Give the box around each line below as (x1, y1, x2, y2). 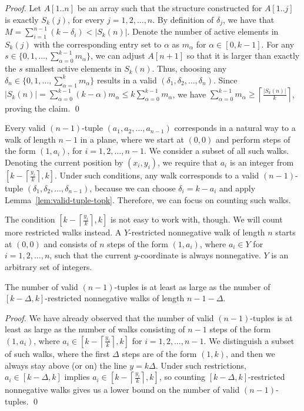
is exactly (5, 13, 39, 25)
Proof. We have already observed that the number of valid (5, 311, 214, 324)
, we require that (158, 156, 218, 168)
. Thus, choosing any (152, 62, 227, 75)
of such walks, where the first (5, 347, 110, 359)
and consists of (44, 237, 97, 250)
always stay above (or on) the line (5, 359, 127, 371)
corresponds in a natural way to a (174, 122, 296, 134)
